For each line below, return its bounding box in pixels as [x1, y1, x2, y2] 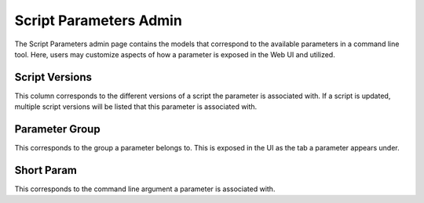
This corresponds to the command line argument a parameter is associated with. [14, 184, 276, 194]
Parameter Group [14, 122, 101, 136]
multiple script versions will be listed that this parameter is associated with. [14, 102, 258, 111]
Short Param [14, 163, 78, 176]
